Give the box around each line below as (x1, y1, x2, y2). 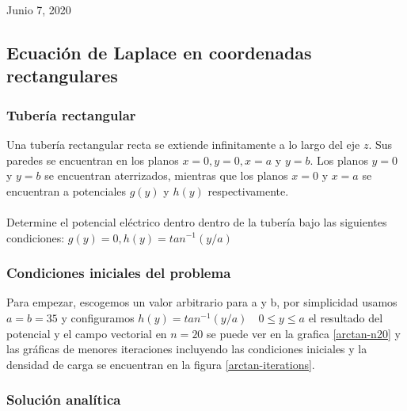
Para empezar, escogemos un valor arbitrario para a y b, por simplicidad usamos (6, 294, 397, 310)
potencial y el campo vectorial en (6, 325, 167, 341)
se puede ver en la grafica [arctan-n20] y (207, 325, 401, 341)
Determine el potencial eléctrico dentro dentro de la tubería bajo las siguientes (6, 213, 387, 230)
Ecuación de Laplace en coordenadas (6, 40, 312, 64)
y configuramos (61, 309, 135, 325)
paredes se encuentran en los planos (6, 151, 179, 168)
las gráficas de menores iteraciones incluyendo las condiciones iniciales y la (6, 341, 367, 357)
